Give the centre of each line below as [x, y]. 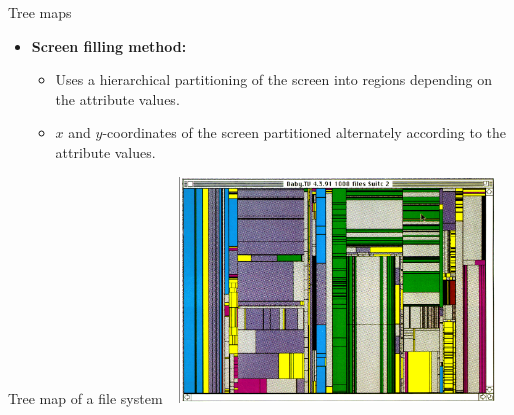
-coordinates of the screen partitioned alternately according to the [304, 132]
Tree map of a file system [85, 397]
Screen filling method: [109, 45]
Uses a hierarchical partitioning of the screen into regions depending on [274, 79]
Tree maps [40, 12]
